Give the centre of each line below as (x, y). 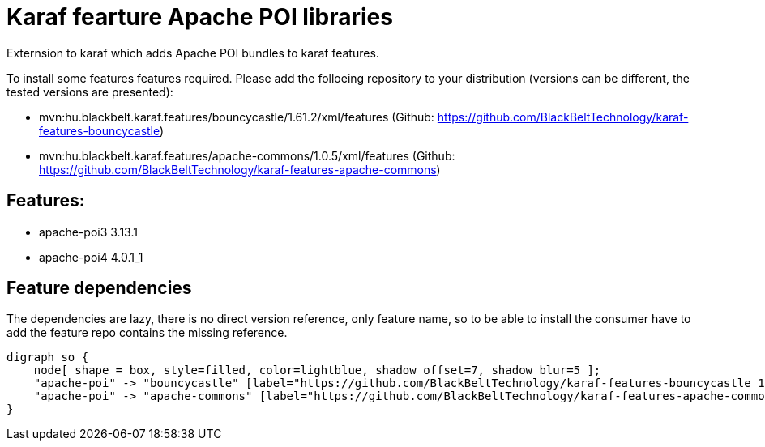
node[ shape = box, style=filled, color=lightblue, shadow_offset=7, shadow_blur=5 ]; (317, 370)
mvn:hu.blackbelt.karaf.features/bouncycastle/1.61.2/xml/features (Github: (237, 117)
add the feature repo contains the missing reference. (147, 333)
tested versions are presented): (90, 92)
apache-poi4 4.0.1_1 (91, 257)
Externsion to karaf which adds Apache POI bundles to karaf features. (193, 53)
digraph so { (48, 358)
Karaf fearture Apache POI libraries (200, 17)
